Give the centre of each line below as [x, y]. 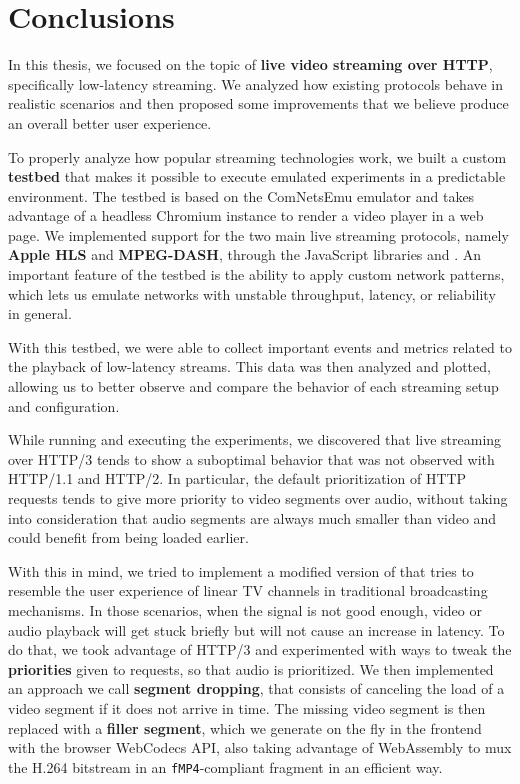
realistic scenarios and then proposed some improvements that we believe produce [258, 103]
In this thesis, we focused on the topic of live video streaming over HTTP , [250, 64]
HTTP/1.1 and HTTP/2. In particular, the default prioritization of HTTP [237, 478]
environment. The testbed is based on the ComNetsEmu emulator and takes [241, 195]
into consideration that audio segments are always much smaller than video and [252, 517]
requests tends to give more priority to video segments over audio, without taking [258, 498]
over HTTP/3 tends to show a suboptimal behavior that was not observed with [251, 458]
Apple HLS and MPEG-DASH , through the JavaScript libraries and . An [245, 254]
